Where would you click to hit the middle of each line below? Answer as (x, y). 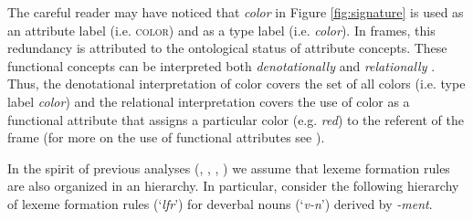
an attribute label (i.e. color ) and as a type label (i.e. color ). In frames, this (221, 30)
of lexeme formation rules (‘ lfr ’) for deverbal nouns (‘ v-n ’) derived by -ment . (220, 203)
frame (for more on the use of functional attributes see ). (166, 137)
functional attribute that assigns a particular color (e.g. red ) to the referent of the (236, 119)
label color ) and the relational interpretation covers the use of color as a (209, 101)
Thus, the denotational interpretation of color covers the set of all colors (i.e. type (236, 84)
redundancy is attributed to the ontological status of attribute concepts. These (227, 48)
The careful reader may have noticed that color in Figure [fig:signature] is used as (236, 12)
